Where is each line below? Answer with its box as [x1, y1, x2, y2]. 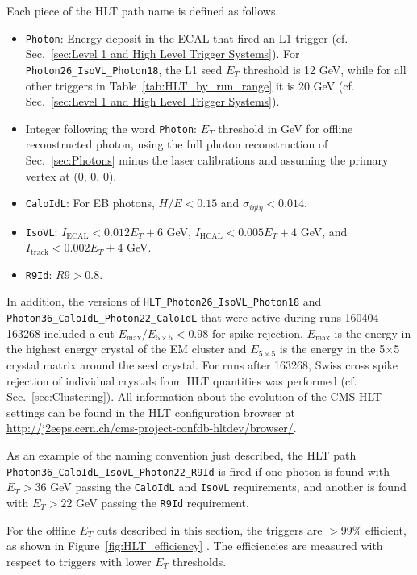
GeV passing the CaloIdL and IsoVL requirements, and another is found [50, 478, 407, 495]
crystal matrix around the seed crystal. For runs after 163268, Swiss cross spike [6, 356, 398, 373]
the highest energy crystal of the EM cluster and [6, 340, 247, 357]
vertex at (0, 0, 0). [25, 167, 117, 184]
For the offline [6, 521, 76, 538]
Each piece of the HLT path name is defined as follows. [6, 2, 279, 19]
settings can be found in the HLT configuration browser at [6, 403, 295, 420]
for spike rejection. [211, 324, 303, 341]
